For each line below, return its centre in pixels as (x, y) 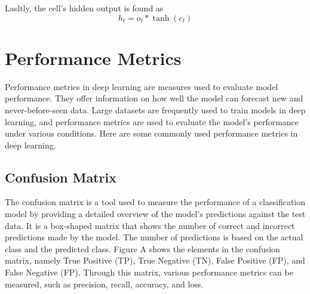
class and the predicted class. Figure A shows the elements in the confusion (142, 248)
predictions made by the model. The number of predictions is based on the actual (154, 237)
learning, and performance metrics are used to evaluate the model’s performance (152, 121)
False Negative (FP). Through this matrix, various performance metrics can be (149, 272)
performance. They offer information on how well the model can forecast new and (154, 98)
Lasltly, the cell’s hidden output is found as (84, 8)
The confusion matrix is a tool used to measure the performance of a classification (155, 202)
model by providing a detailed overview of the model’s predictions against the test (155, 214)
